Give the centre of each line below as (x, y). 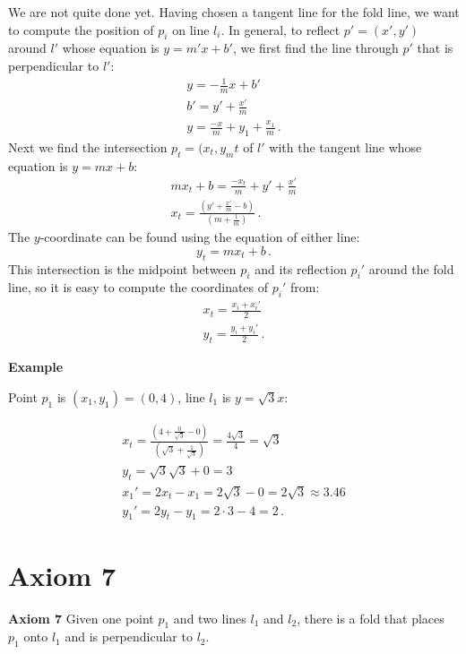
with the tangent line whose (345, 146)
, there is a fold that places (371, 618)
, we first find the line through (315, 48)
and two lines (210, 618)
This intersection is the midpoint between (122, 268)
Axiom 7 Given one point (81, 618)
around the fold (411, 268)
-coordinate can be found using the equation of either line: (200, 237)
